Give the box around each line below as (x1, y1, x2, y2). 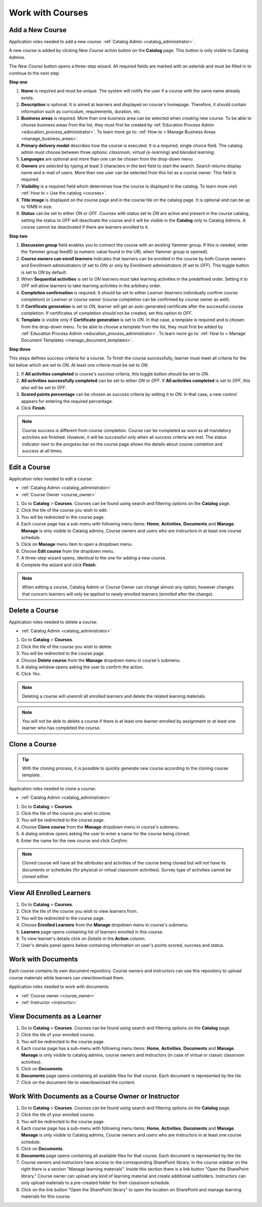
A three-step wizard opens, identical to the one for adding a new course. (21, 555, 167, 561)
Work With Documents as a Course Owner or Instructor (9, 1092, 180, 1100)
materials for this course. (21, 1193, 71, 1199)
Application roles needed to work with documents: (9, 984, 110, 990)
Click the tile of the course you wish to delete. (21, 644, 113, 649)
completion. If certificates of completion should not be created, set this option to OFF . (21, 310, 193, 316)
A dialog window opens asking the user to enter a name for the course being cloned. (21, 831, 190, 837)
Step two (9, 233, 28, 239)
